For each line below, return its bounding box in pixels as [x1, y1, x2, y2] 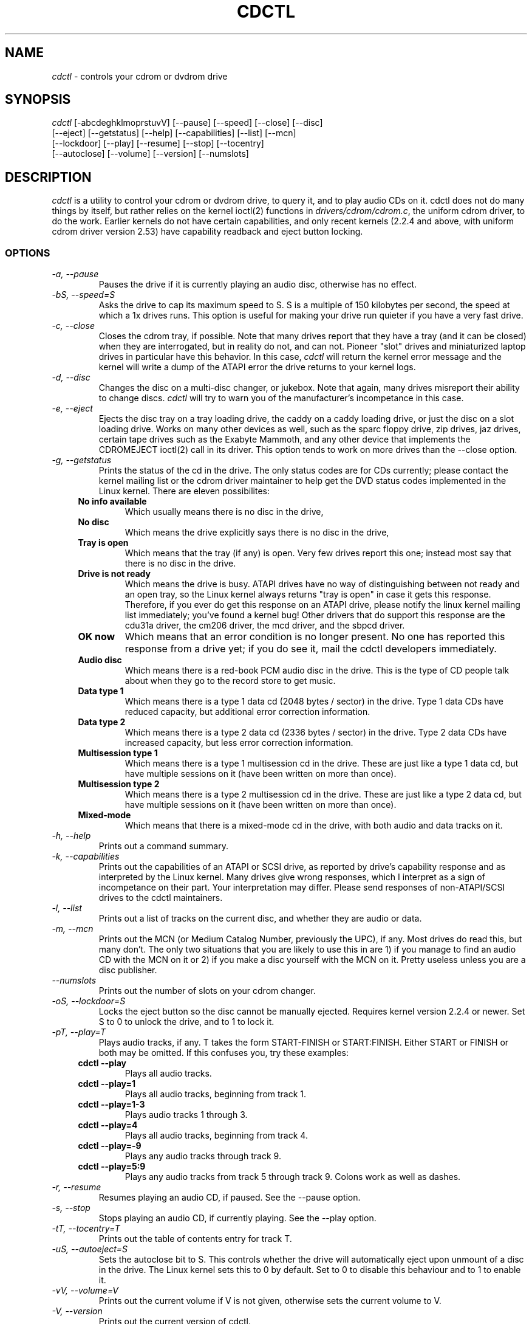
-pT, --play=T [52, 1027, 106, 1038]
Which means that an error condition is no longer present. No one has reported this [124, 630, 505, 643]
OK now [78, 630, 115, 643]
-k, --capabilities [52, 851, 120, 862]
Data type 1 [78, 686, 124, 697]
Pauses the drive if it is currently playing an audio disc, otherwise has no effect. [98, 279, 417, 290]
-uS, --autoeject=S [52, 1244, 128, 1255]
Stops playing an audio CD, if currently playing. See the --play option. [98, 1213, 377, 1224]
